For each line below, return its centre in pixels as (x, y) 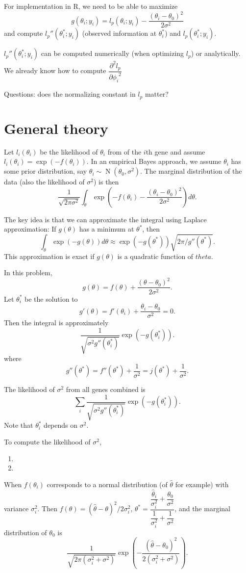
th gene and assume (175, 151)
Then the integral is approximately (56, 323)
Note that (19, 425)
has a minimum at (107, 229)
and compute (24, 33)
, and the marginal (202, 508)
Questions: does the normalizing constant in (70, 94)
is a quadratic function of (155, 256)
